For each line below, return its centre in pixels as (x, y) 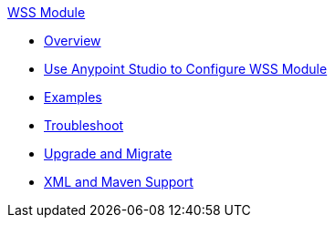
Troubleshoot (84, 125)
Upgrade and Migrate (108, 153)
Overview (73, 41)
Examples (73, 97)
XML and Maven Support (119, 182)
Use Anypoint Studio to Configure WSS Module (186, 69)
